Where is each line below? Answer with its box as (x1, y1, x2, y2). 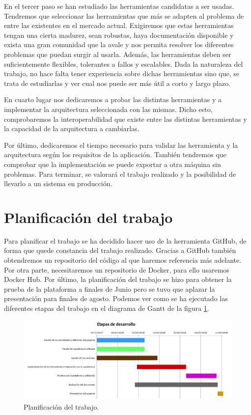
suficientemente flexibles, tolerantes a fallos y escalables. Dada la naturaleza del (4, 58, 243, 69)
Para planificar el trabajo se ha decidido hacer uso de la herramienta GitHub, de (4, 235, 247, 246)
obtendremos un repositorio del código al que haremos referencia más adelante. (4, 255, 242, 265)
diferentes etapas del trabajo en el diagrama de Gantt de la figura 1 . (4, 303, 209, 313)
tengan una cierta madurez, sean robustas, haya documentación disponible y (4, 29, 234, 40)
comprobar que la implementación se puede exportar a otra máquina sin (4, 159, 221, 169)
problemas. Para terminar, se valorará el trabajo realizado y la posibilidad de (4, 168, 236, 179)
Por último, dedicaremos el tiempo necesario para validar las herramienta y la (4, 139, 238, 150)
